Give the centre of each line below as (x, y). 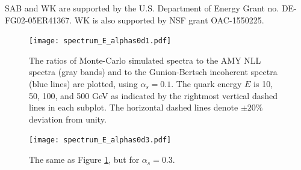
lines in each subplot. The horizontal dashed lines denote (134, 107)
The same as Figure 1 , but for (84, 159)
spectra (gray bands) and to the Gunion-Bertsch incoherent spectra (153, 72)
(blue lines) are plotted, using (83, 84)
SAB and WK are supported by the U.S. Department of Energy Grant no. (142, 8)
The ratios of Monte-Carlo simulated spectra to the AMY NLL (145, 60)
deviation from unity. (68, 119)
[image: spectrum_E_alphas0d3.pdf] (100, 140)
